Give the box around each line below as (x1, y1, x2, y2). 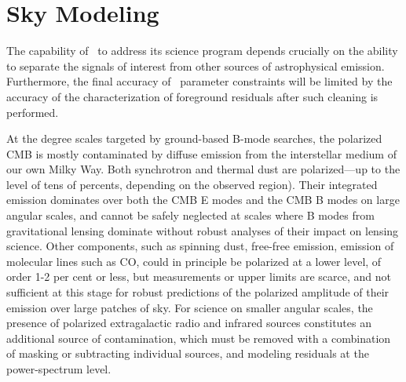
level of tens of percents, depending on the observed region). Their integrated (6, 176, 378, 192)
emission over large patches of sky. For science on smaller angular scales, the (6, 299, 373, 315)
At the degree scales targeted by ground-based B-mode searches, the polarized (6, 130, 382, 147)
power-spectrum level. (6, 361, 112, 377)
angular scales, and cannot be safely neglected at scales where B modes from (6, 207, 375, 224)
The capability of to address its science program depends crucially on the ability (6, 42, 398, 59)
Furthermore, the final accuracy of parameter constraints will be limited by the (6, 73, 393, 89)
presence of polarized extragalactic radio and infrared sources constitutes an (6, 315, 371, 331)
